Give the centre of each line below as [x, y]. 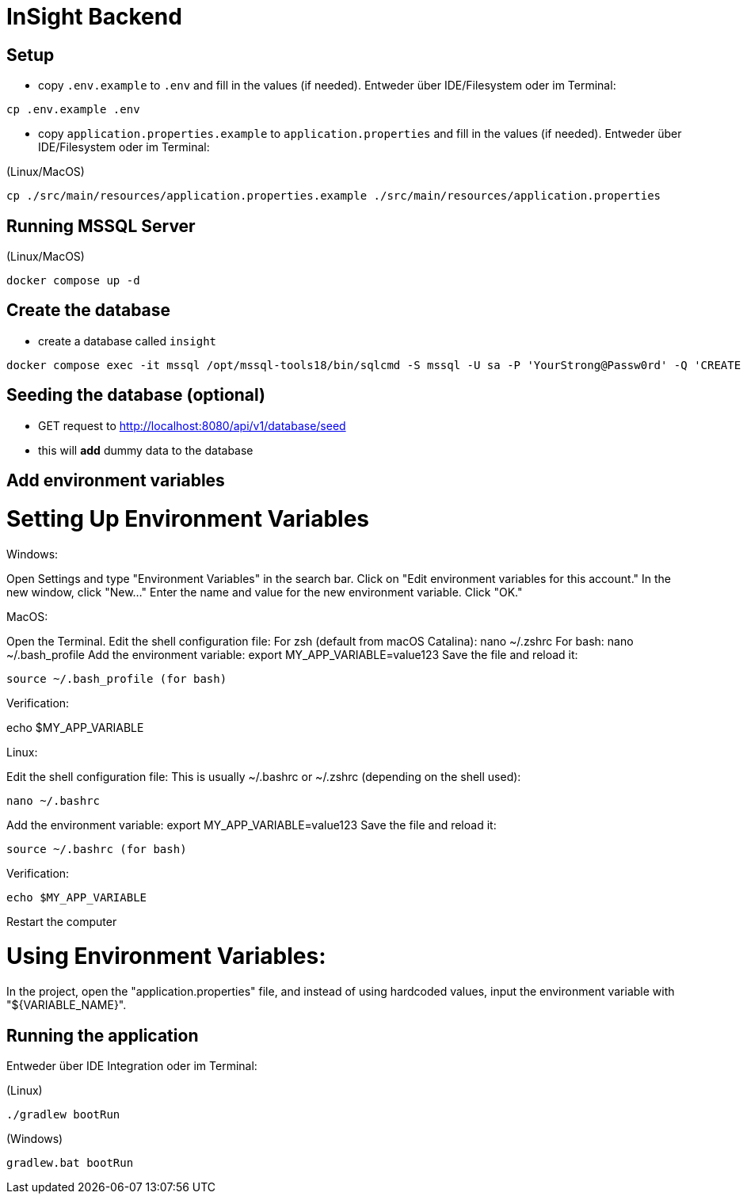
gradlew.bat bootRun [70, 1162]
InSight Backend [94, 17]
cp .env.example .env [73, 110]
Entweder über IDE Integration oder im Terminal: [132, 1065]
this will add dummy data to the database [146, 450]
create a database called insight [128, 341]
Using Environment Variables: [166, 956]
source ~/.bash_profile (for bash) [117, 678]
